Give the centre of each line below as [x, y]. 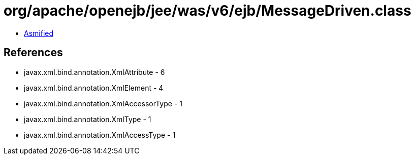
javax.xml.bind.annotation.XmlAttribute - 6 [94, 72]
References [33, 53]
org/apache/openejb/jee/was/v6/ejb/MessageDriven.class [207, 11]
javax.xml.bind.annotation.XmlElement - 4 [94, 88]
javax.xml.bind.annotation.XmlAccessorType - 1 [103, 103]
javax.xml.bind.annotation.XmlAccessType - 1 [100, 135]
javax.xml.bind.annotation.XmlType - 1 [88, 119]
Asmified [39, 33]
